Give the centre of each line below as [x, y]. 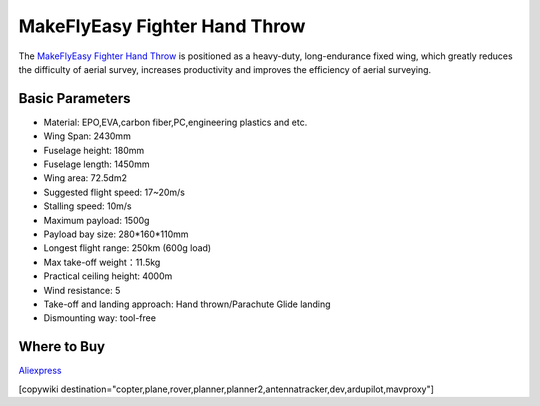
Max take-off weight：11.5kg [102, 262]
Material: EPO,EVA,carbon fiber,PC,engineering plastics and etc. [175, 122]
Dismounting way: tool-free [100, 318]
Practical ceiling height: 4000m [108, 276]
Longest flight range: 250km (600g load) [127, 248]
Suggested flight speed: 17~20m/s [114, 192]
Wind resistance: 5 [82, 290]
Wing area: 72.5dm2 [85, 178]
